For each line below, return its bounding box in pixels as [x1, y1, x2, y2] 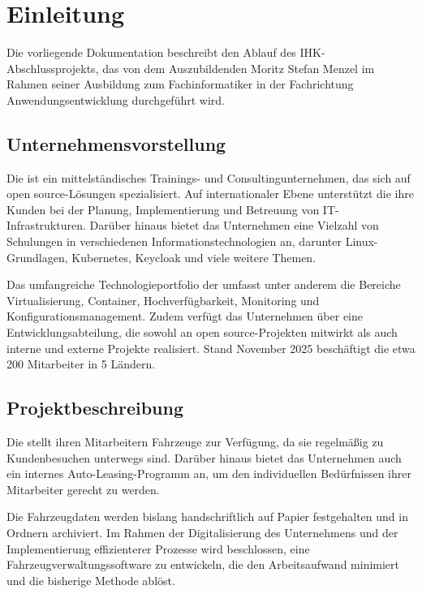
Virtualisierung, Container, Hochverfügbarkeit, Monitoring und [6, 291, 320, 308]
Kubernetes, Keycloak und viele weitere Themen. [71, 248, 316, 265]
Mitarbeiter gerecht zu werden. [6, 480, 160, 497]
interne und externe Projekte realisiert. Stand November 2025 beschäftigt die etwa [6, 339, 416, 356]
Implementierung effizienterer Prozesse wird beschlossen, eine [6, 540, 310, 557]
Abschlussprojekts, [6, 59, 99, 76]
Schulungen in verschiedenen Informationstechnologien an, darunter [6, 233, 342, 250]
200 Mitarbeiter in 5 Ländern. [6, 355, 156, 372]
